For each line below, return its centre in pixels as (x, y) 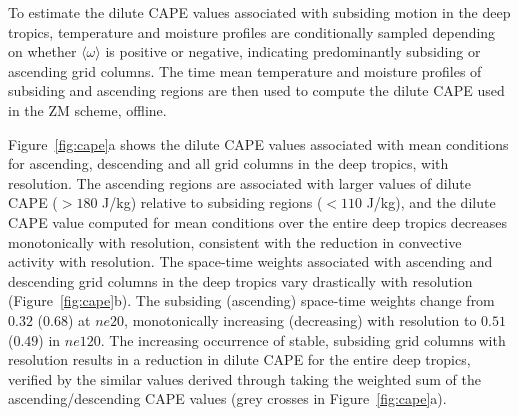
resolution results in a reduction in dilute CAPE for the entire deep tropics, (239, 359)
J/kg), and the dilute (431, 202)
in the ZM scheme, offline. (87, 109)
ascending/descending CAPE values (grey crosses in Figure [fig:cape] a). (227, 398)
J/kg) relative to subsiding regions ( (212, 202)
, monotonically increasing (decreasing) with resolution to (300, 319)
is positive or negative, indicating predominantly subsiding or (293, 51)
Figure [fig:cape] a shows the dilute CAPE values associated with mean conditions (258, 143)
